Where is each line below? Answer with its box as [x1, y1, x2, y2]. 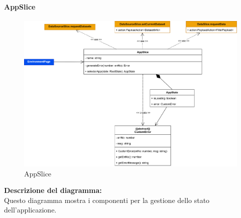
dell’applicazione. [4, 204, 57, 215]
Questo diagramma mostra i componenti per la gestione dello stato [4, 194, 210, 205]
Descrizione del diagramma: [4, 185, 102, 195]
